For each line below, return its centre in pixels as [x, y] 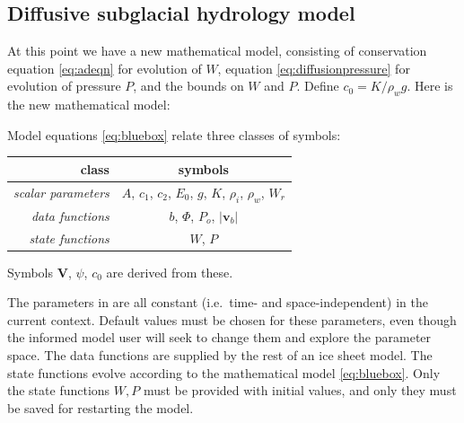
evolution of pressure [64, 86]
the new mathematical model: [89, 105]
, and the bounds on [188, 86]
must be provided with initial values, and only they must [300, 390]
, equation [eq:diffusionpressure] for [314, 68]
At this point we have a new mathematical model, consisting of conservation [217, 51]
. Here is [430, 86]
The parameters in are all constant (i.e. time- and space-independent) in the [218, 302]
